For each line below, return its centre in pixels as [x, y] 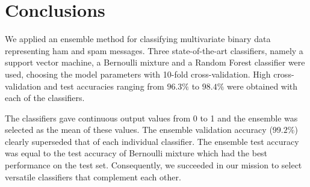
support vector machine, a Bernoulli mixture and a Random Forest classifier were [155, 62]
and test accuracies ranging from [104, 86]
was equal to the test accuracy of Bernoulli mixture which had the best [136, 153]
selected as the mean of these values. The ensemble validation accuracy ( [139, 130]
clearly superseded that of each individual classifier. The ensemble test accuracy [152, 141]
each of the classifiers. [45, 98]
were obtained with [262, 86]
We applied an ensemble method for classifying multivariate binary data [138, 39]
